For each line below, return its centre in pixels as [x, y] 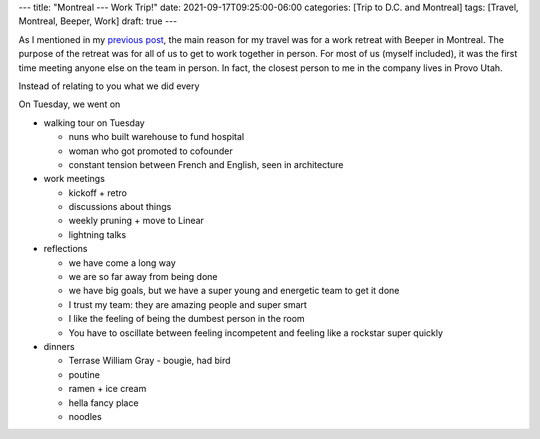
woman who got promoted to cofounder [151, 151]
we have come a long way [122, 262]
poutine [84, 374]
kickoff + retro [98, 192]
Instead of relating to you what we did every [109, 86]
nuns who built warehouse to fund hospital [156, 137]
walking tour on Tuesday [94, 122]
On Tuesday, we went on [69, 104]
